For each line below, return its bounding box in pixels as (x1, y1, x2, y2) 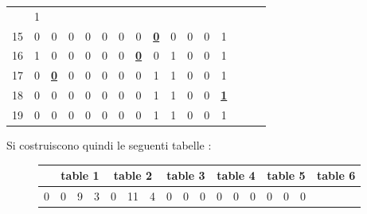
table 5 (267, 167, 306, 184)
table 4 (217, 167, 256, 184)
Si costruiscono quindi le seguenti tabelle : (6, 137, 212, 154)
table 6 (317, 167, 356, 184)
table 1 (61, 167, 100, 184)
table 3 (166, 167, 205, 184)
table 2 (113, 167, 153, 184)
